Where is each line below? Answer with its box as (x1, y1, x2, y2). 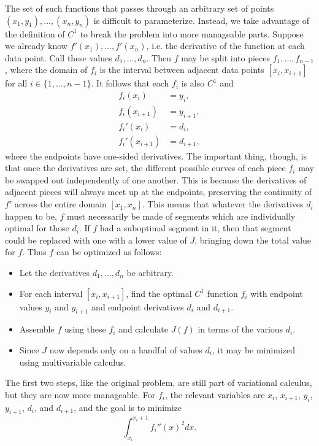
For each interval (19, 286, 83, 299)
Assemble (19, 323, 55, 336)
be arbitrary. (126, 266, 174, 279)
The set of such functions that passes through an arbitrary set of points (5, 2, 274, 14)
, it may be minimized (212, 344, 295, 356)
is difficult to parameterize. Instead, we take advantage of (93, 13, 310, 26)
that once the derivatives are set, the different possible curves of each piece (5, 161, 286, 174)
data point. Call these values (5, 51, 112, 64)
